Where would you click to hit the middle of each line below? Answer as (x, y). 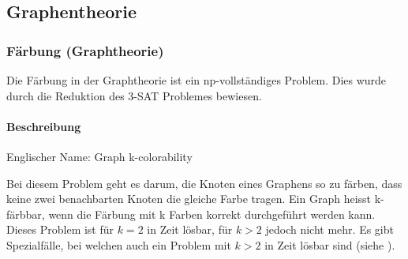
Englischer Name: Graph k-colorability (99, 156)
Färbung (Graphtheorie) (85, 50)
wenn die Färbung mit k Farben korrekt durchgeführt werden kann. (212, 214)
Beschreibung (44, 126)
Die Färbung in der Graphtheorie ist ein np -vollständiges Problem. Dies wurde (197, 80)
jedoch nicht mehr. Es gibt (329, 229)
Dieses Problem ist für (60, 229)
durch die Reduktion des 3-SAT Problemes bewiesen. (134, 95)
